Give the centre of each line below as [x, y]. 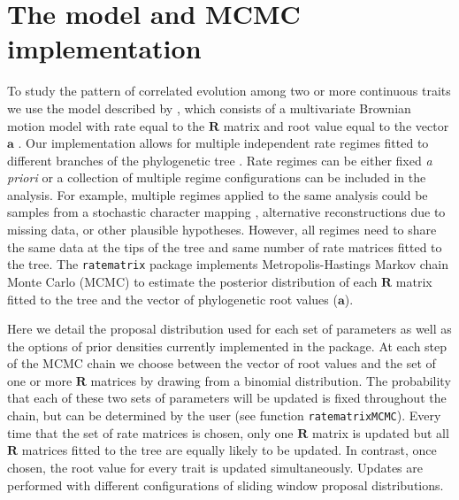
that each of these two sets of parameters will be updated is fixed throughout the [227, 398]
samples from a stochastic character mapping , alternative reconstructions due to [226, 212]
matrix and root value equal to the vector [336, 125]
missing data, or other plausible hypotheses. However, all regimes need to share [222, 230]
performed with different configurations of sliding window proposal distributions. [226, 485]
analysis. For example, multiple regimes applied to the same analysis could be [218, 194]
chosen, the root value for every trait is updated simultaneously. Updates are [215, 467]
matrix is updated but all [380, 432]
